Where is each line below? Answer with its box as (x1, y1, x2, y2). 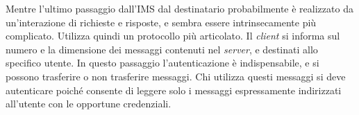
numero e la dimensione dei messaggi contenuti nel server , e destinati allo (6, 42, 318, 56)
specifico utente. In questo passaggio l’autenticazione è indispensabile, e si (6, 55, 319, 70)
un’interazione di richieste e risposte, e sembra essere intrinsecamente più (6, 15, 317, 29)
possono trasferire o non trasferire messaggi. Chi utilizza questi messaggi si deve (6, 69, 346, 83)
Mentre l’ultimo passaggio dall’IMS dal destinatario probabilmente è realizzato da (6, 1, 353, 15)
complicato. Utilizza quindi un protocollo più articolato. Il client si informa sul (6, 28, 340, 43)
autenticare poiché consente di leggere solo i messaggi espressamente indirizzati (6, 82, 342, 97)
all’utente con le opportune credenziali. (6, 96, 172, 111)
